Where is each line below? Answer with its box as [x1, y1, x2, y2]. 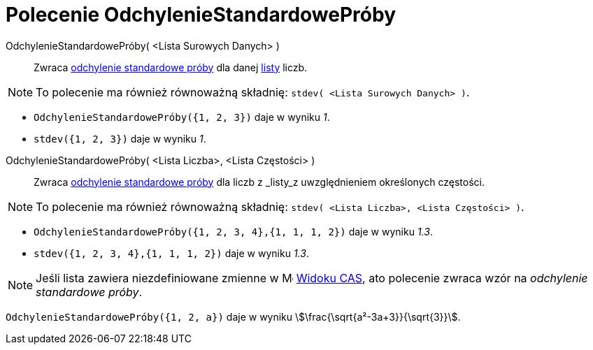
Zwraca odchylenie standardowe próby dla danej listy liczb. [34, 61, 308, 73]
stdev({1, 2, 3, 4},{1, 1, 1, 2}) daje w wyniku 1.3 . [34, 247, 309, 259]
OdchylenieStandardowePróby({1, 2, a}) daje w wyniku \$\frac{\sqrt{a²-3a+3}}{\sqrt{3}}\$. [6, 310, 461, 323]
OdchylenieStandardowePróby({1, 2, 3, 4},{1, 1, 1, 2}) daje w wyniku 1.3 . [34, 225, 433, 238]
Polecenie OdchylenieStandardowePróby [6, 3, 396, 27]
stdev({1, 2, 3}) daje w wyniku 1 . [34, 132, 206, 145]
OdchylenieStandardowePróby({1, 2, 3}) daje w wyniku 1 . [34, 110, 330, 123]
